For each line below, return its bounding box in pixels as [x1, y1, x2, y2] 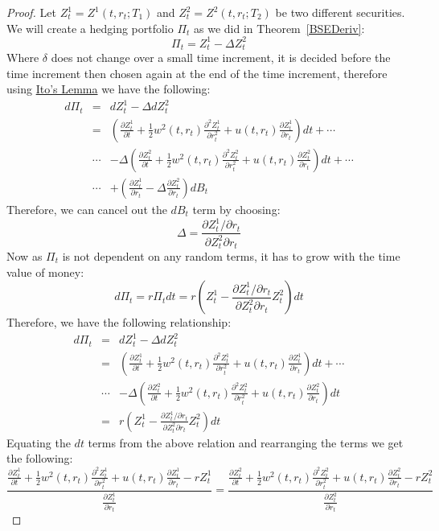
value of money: [6, 263, 84, 280]
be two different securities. [275, 4, 405, 20]
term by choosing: [192, 201, 281, 217]
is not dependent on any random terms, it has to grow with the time [62, 247, 400, 264]
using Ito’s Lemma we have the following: [6, 80, 211, 97]
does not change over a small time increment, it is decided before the [51, 49, 391, 66]
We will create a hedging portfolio [6, 19, 174, 36]
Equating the [6, 434, 71, 451]
